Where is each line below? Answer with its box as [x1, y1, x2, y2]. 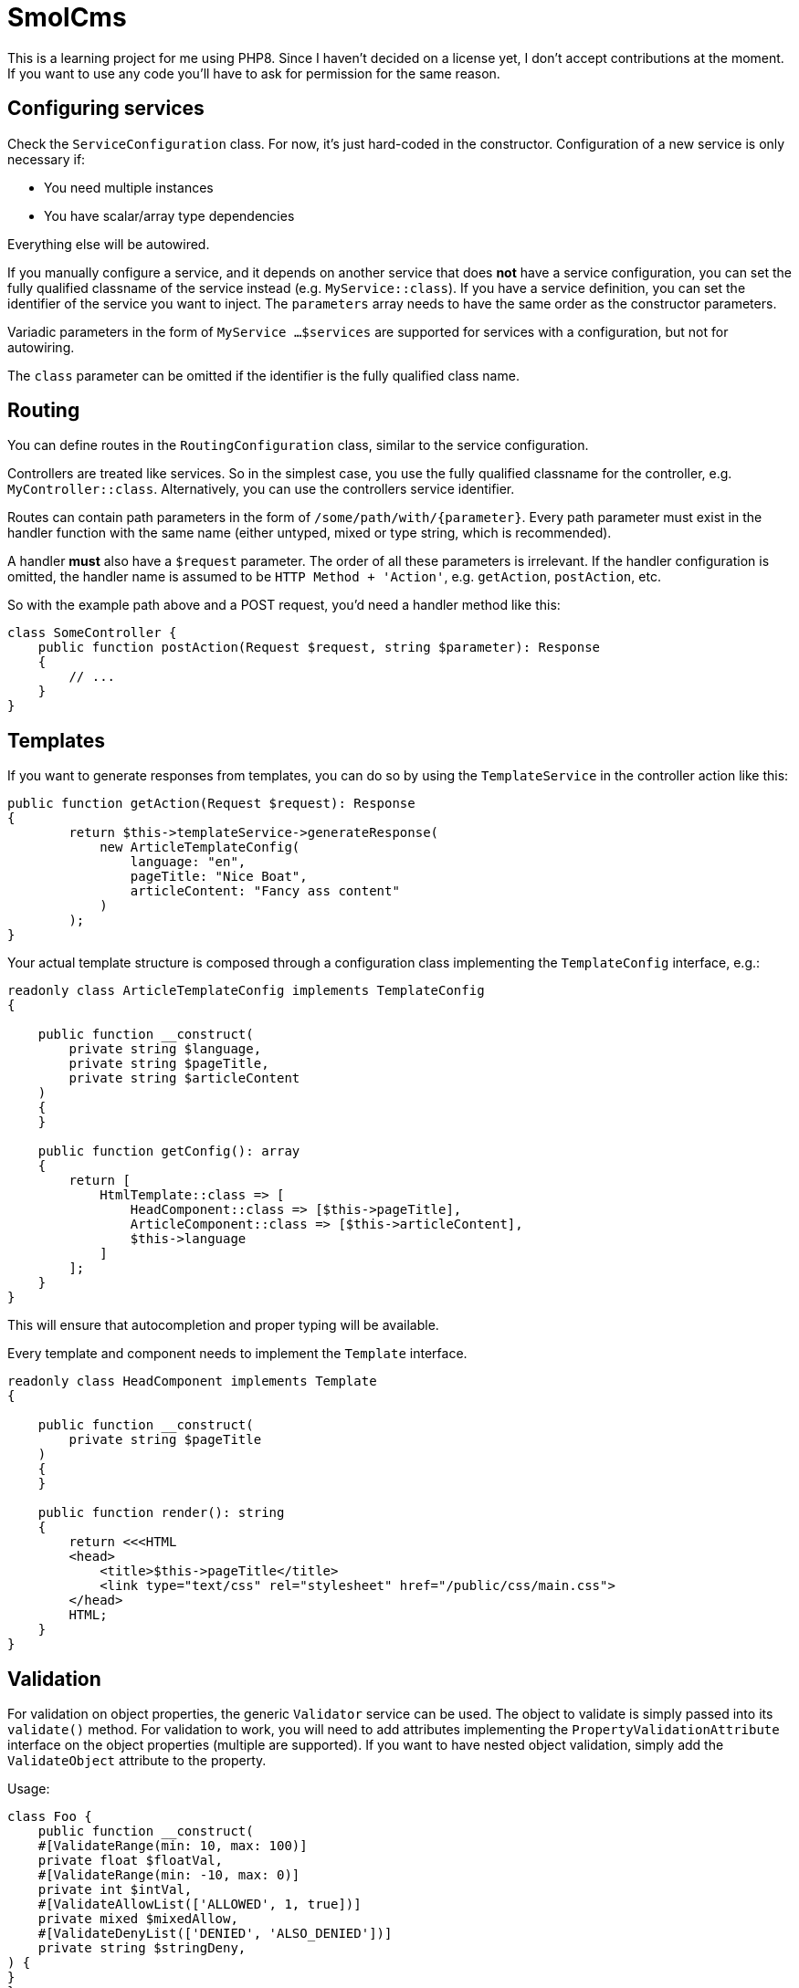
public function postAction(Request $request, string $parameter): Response [37, 640, 601, 655]
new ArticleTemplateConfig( [100, 840, 300, 855]
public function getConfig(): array [37, 1144, 300, 1159]
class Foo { [7, 1809, 92, 1825]
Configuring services [7, 97, 205, 120]
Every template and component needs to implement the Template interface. [7, 1345, 468, 1362]
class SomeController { [7, 625, 177, 641]
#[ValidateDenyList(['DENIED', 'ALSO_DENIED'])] [37, 1926, 393, 1941]
